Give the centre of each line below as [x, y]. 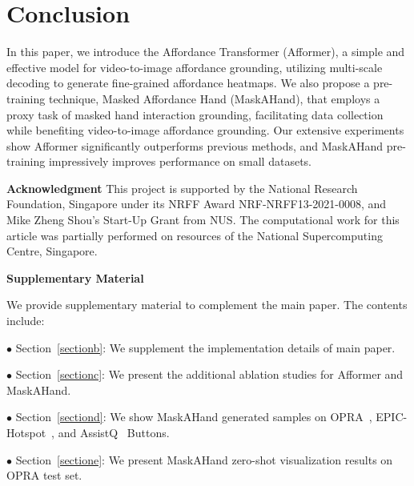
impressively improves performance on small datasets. [180, 161]
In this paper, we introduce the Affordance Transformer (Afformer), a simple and [206, 52]
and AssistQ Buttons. [114, 432]
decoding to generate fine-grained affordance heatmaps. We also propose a [188, 83]
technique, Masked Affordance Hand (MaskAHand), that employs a [214, 98]
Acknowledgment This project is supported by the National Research [182, 188]
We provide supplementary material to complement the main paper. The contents [207, 305]
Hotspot [26, 432]
